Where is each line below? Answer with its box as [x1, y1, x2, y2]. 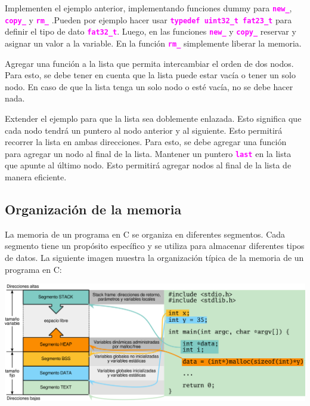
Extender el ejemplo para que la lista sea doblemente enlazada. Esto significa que [5, 112, 302, 124]
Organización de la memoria [5, 200, 182, 219]
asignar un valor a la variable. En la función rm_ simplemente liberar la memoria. [5, 36, 302, 49]
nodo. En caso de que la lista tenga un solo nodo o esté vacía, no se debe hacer [5, 80, 293, 93]
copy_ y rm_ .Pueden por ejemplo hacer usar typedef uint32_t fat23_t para [5, 13, 292, 26]
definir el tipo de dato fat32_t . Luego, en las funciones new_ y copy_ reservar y [5, 25, 296, 38]
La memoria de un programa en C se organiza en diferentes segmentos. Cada [5, 227, 286, 240]
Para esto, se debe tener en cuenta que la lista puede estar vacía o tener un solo [5, 69, 296, 81]
